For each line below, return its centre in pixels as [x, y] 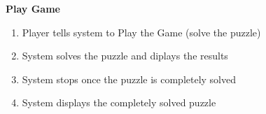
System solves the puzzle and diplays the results [125, 56]
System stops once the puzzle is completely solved [129, 79]
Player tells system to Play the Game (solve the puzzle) [141, 32]
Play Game [33, 8]
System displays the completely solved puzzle [119, 102]
